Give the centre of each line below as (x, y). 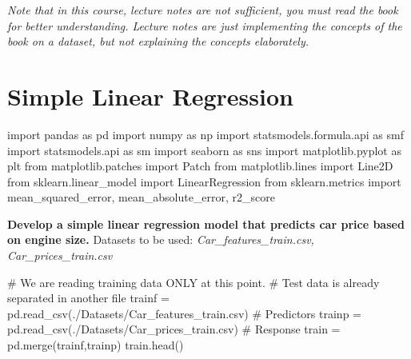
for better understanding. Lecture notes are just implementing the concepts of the (205, 25)
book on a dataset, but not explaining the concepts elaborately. (158, 41)
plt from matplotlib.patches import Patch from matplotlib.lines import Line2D (200, 166)
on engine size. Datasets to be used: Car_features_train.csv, (161, 239)
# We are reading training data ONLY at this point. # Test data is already (194, 282)
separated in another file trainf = (88, 298)
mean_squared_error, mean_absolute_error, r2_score (142, 197)
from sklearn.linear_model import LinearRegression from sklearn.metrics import (204, 181)
